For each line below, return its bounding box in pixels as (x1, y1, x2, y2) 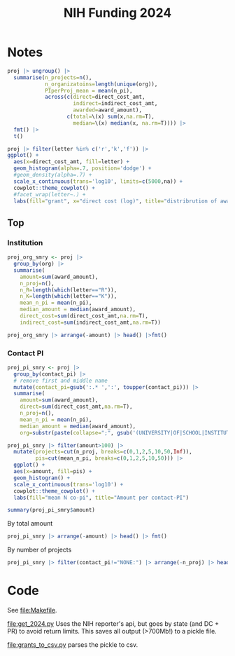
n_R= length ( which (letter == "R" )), (20, 286, 117, 294)
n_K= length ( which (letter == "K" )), (20, 293, 117, 300)
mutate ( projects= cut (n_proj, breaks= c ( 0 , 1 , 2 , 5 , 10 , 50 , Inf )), (13, 449, 192, 456)
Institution (7, 238, 43, 247)
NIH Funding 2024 (63, 5, 172, 21)
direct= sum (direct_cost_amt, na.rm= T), (20, 403, 133, 411)
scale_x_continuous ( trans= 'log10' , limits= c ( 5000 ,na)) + (13, 177, 183, 185)
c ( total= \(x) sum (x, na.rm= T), (66, 114, 155, 121)
